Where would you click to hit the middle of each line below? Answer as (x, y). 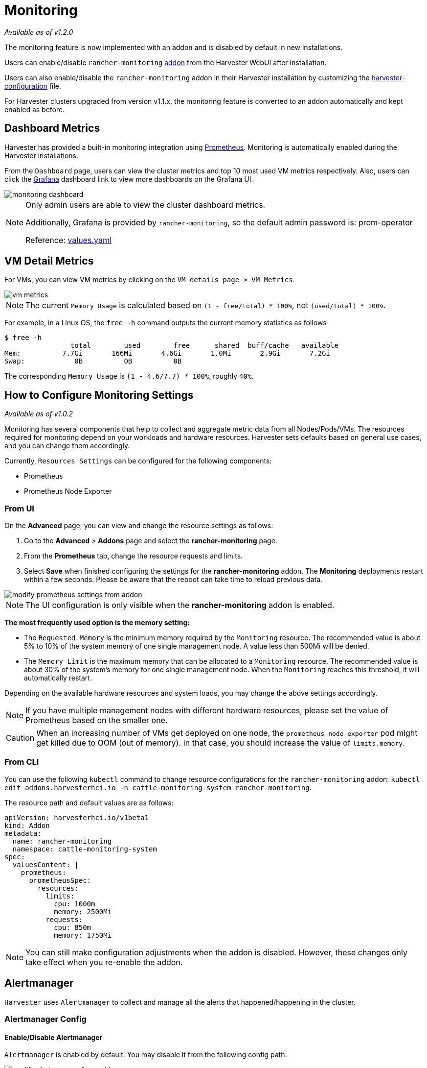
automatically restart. (58, 678)
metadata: (23, 833)
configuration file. (33, 86)
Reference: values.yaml (68, 240)
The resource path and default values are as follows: (89, 802)
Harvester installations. (41, 155)
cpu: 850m (73, 927)
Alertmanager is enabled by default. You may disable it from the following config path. (146, 1055)
